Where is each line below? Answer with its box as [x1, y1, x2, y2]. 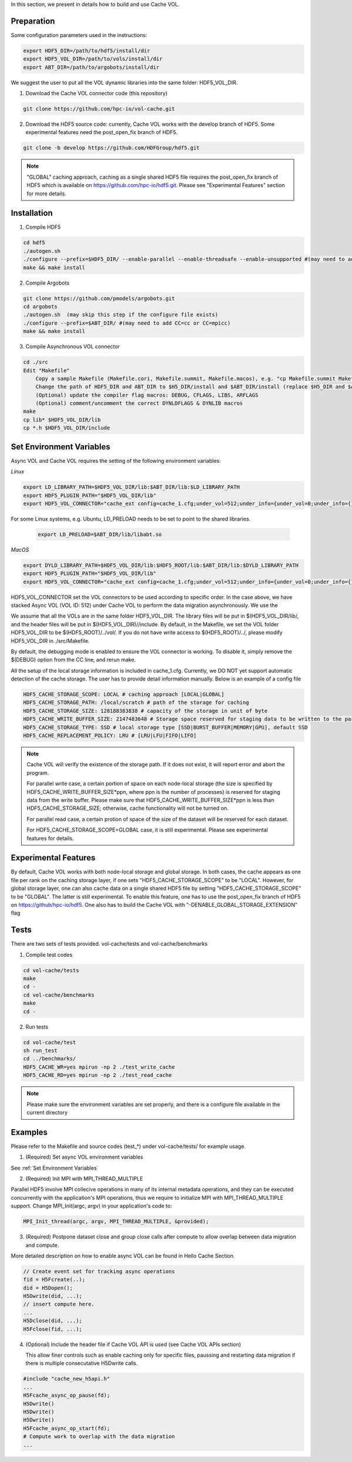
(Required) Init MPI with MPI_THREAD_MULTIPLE [25, 1175, 143, 1182]
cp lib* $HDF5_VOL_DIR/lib [23, 416, 101, 423]
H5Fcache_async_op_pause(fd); [23, 1392, 110, 1399]
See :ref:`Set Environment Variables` [11, 1164, 99, 1171]
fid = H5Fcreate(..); [23, 1276, 86, 1283]
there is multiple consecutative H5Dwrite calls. [25, 1360, 138, 1367]
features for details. [26, 835, 75, 842]
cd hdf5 [23, 239, 45, 246]
